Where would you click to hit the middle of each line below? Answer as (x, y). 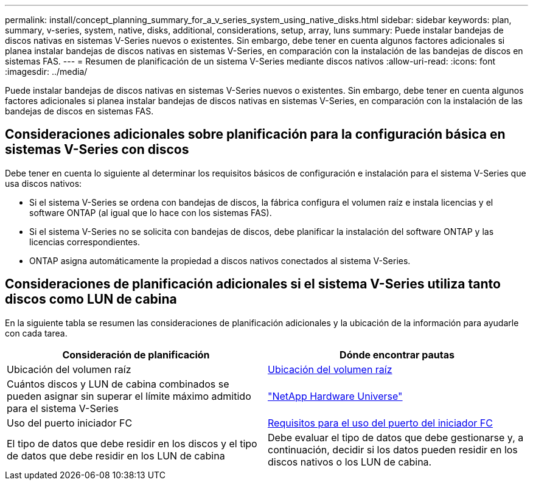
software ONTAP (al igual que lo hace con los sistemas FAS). (151, 212)
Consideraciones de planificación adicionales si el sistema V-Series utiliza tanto (253, 284)
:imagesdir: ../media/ (46, 72)
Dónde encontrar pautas (397, 354)
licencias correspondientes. (85, 242)
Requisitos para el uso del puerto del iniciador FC (380, 423)
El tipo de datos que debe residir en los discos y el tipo (132, 443)
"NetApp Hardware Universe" (335, 396)
